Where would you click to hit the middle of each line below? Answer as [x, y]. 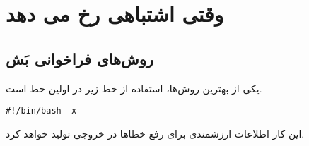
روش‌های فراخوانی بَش [80, 58]
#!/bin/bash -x [41, 111]
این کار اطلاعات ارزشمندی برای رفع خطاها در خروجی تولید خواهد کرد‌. [155, 133]
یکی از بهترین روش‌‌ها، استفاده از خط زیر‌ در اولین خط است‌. [134, 88]
